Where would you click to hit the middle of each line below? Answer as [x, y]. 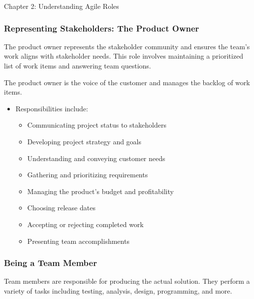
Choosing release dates [61, 208]
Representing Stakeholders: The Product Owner [102, 28]
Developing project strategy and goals [84, 141]
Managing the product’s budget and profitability [100, 191]
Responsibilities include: [52, 108]
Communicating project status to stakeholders [97, 125]
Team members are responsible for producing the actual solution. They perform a [127, 281]
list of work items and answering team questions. [78, 66]
